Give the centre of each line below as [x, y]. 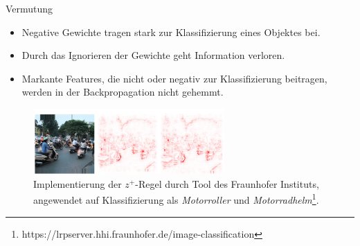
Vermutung [29, 8]
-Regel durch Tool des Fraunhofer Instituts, [227, 183]
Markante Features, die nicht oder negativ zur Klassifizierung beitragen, [174, 78]
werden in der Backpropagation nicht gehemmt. [123, 92]
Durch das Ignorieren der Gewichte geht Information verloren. [153, 55]
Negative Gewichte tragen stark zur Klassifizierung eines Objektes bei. [171, 32]
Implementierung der [78, 183]
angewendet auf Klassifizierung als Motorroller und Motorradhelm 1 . [176, 199]
